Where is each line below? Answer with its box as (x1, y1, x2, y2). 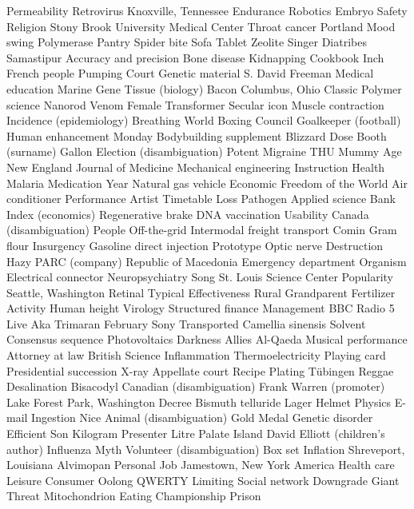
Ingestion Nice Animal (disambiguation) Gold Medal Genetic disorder (31, 409, 373, 426)
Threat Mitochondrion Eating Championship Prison (6, 487, 261, 504)
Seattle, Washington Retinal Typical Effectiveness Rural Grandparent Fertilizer (6, 284, 396, 300)
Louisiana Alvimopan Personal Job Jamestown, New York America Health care (6, 456, 395, 473)
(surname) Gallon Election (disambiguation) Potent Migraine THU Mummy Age (6, 143, 402, 160)
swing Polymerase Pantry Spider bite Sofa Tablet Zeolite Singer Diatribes (6, 34, 367, 50)
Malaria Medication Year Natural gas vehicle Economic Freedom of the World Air (6, 174, 408, 191)
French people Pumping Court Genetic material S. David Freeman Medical (6, 65, 374, 82)
